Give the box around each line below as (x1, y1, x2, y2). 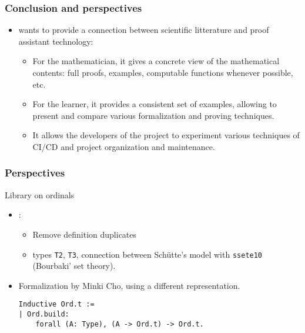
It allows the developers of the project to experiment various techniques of (32, 129, 300, 141)
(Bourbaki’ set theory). (32, 259, 116, 272)
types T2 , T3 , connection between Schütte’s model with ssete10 (32, 248, 263, 260)
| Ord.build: (18, 310, 69, 319)
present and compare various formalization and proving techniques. (32, 109, 274, 121)
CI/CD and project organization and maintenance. (32, 140, 215, 152)
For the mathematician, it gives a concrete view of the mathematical (32, 55, 280, 67)
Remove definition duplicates (32, 228, 137, 240)
